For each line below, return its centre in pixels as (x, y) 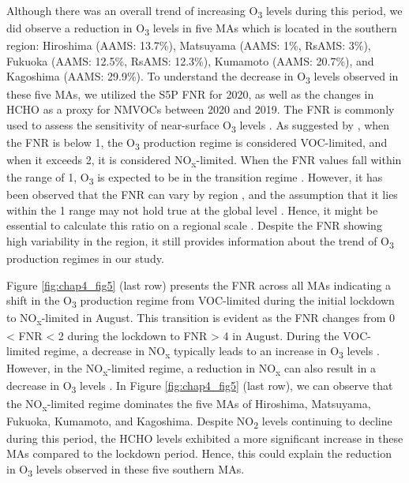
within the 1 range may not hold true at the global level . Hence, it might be (192, 210)
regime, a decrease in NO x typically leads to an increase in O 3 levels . (212, 352)
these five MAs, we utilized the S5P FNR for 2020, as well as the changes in (190, 94)
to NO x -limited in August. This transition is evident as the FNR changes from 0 (201, 319)
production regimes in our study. (85, 258)
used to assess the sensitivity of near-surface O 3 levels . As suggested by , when (198, 125)
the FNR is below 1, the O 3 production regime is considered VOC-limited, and (197, 143)
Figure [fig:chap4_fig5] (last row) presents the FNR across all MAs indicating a (199, 285)
